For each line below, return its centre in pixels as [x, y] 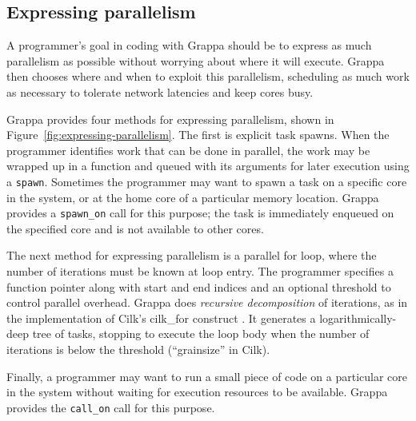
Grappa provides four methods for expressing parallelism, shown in [170, 119]
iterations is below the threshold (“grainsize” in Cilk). [138, 350]
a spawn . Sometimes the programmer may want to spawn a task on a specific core [207, 181]
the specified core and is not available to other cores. [135, 228]
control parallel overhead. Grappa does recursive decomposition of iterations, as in [207, 302]
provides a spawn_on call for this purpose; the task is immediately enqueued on [200, 213]
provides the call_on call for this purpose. [111, 407]
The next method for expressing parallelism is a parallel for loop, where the [192, 255]
